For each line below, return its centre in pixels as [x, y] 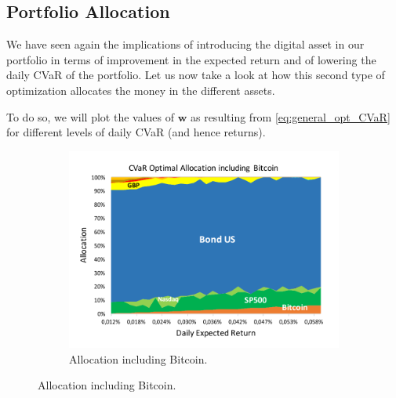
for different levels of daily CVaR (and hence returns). [136, 132]
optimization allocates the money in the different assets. [141, 90]
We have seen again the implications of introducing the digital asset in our [185, 44]
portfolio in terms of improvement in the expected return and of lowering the [191, 59]
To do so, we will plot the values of [91, 116]
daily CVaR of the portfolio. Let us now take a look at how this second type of [196, 75]
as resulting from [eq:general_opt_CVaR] [290, 116]
